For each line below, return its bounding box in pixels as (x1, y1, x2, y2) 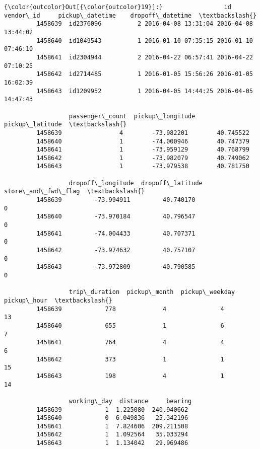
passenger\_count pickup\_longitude (69, 112, 196, 120)
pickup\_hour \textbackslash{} (4, 296, 112, 304)
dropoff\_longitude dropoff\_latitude (69, 179, 203, 187)
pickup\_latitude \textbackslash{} (4, 121, 127, 128)
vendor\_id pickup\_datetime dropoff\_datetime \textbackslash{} (4, 12, 257, 19)
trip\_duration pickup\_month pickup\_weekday (69, 288, 235, 296)
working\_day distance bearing (69, 397, 192, 405)
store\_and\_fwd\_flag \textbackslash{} (4, 188, 145, 195)
